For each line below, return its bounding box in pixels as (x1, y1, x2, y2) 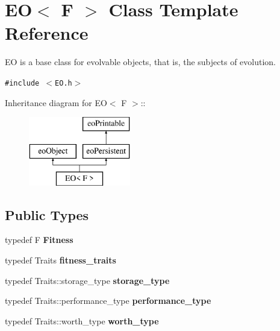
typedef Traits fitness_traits (5, 253, 116, 266)
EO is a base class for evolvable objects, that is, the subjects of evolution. (5, 55, 276, 68)
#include (5, 78, 40, 87)
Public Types (5, 205, 89, 224)
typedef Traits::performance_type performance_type (5, 294, 211, 307)
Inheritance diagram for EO (5, 96, 107, 109)
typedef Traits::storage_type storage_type (5, 274, 170, 286)
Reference (5, 20, 89, 45)
